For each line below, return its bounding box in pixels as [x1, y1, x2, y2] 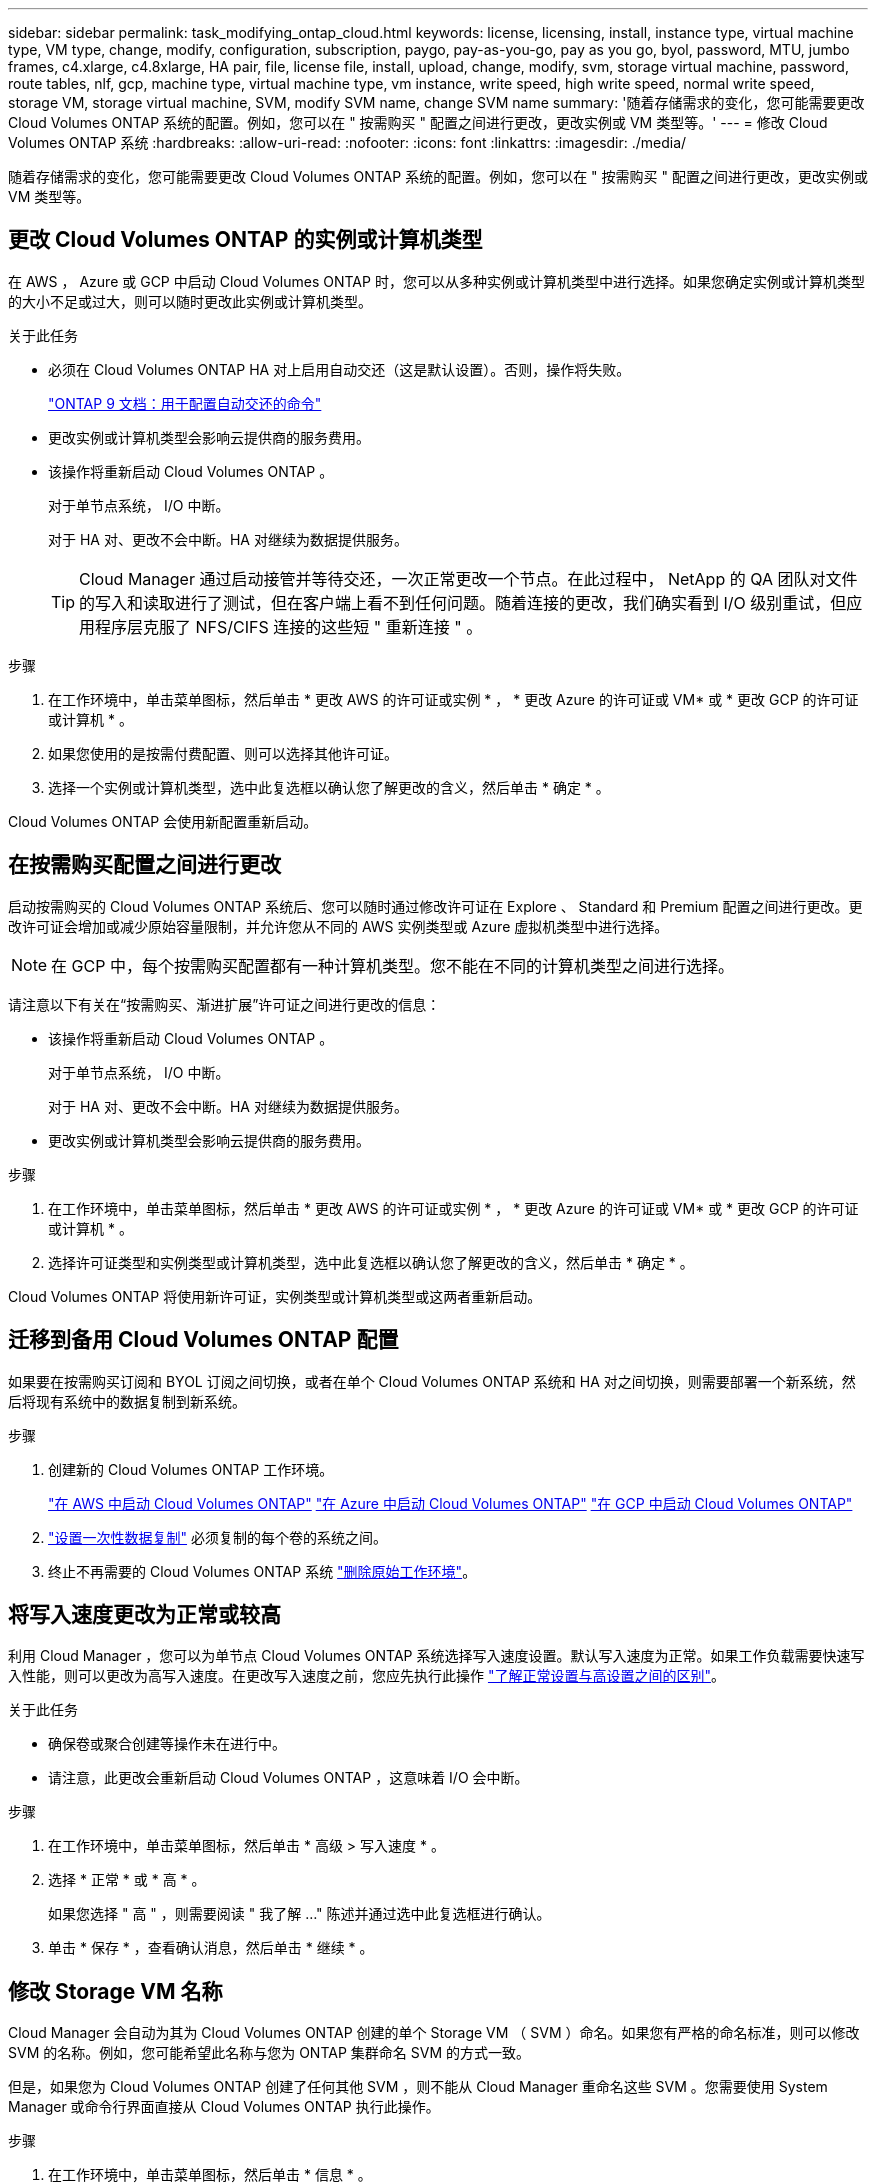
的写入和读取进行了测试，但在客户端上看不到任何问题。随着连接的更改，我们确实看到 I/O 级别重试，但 [79, 592, 847, 613]
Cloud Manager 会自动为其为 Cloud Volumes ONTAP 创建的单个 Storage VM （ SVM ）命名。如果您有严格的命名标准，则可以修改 [8, 2024, 860, 2042]
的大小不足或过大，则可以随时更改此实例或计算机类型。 [8, 292, 372, 310]
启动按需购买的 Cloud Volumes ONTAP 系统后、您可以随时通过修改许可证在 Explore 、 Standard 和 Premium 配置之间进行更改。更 [8, 897, 863, 915]
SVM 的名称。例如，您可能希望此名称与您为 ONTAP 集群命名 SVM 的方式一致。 [8, 2044, 530, 2062]
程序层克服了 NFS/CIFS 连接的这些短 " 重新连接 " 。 [95, 616, 483, 637]
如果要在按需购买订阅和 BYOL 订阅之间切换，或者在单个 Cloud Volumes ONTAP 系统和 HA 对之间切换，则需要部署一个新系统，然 [8, 1372, 856, 1390]
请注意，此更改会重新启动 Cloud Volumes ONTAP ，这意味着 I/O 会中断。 [48, 1769, 529, 1787]
